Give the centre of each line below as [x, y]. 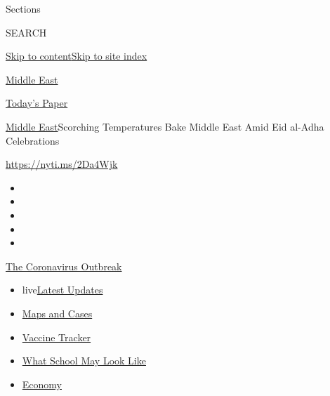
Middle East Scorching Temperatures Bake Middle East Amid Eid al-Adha [165, 126]
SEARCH [26, 32]
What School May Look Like [84, 361]
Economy [42, 384]
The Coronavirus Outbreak [64, 266]
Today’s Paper [37, 103]
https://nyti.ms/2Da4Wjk [62, 164]
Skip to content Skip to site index [77, 56]
